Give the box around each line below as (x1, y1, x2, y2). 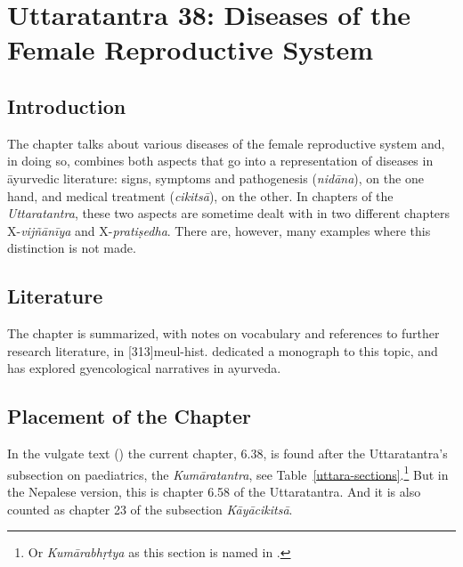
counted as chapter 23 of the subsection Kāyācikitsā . (7, 499, 293, 518)
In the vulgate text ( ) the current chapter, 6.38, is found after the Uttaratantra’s (7, 444, 448, 463)
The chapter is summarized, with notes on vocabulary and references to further (7, 324, 440, 343)
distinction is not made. (7, 239, 136, 257)
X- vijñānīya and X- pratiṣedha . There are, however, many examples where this (7, 221, 431, 239)
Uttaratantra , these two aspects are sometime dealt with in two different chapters (7, 204, 451, 223)
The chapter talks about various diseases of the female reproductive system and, (7, 134, 445, 152)
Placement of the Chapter (7, 402, 251, 430)
